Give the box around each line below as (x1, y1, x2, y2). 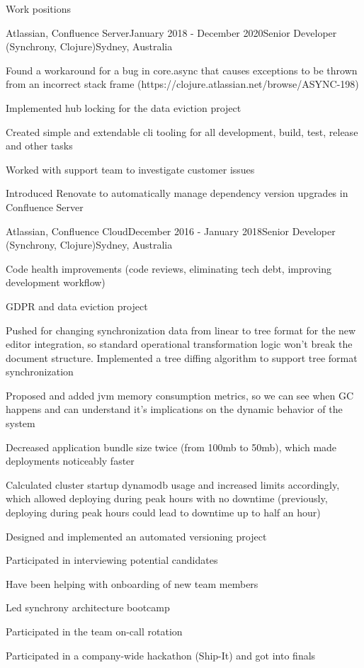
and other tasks (6, 138, 73, 153)
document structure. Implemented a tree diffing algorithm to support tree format (6, 350, 358, 365)
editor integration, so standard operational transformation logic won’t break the (6, 336, 353, 351)
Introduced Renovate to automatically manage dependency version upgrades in (6, 186, 348, 200)
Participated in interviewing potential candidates (6, 553, 218, 567)
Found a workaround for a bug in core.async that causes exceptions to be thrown (6, 62, 358, 77)
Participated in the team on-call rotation (6, 624, 183, 638)
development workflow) (6, 275, 106, 290)
